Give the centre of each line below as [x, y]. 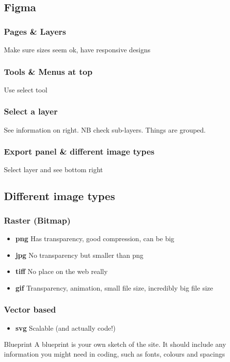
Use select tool [26, 89]
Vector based [30, 309]
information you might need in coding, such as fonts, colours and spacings [115, 353]
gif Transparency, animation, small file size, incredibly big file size [114, 287]
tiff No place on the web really [62, 271]
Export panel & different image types [79, 151]
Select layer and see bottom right [53, 170]
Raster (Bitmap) [37, 220]
